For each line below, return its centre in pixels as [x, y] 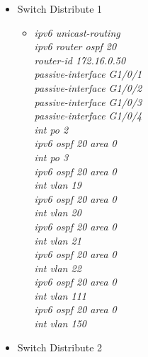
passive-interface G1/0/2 [88, 87]
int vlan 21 [58, 240]
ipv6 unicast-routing [77, 32]
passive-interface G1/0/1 [88, 74]
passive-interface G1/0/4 [88, 116]
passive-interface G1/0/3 [88, 101]
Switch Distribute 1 [60, 8]
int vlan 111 [60, 295]
